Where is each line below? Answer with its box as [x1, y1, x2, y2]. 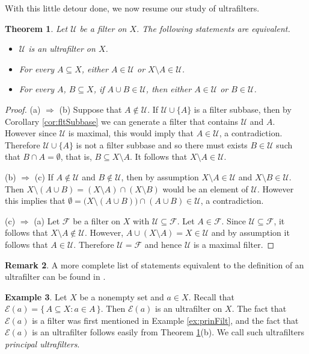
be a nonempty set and [79, 290, 164, 303]
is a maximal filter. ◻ [193, 238, 275, 250]
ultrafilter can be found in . [5, 270, 106, 283]
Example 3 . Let [5, 290, 67, 303]
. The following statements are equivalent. [136, 22, 290, 34]
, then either [145, 83, 192, 95]
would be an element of [162, 182, 248, 195]
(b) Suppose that [59, 103, 122, 115]
